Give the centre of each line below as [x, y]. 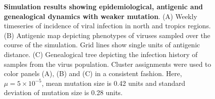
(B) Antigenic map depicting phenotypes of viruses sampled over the [107, 35]
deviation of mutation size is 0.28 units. [63, 92]
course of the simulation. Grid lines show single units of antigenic [102, 45]
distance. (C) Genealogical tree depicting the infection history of [101, 54]
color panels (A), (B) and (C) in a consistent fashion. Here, [93, 73]
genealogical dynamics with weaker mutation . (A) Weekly [101, 16]
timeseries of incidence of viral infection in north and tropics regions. [107, 26]
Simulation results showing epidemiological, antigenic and [104, 6]
